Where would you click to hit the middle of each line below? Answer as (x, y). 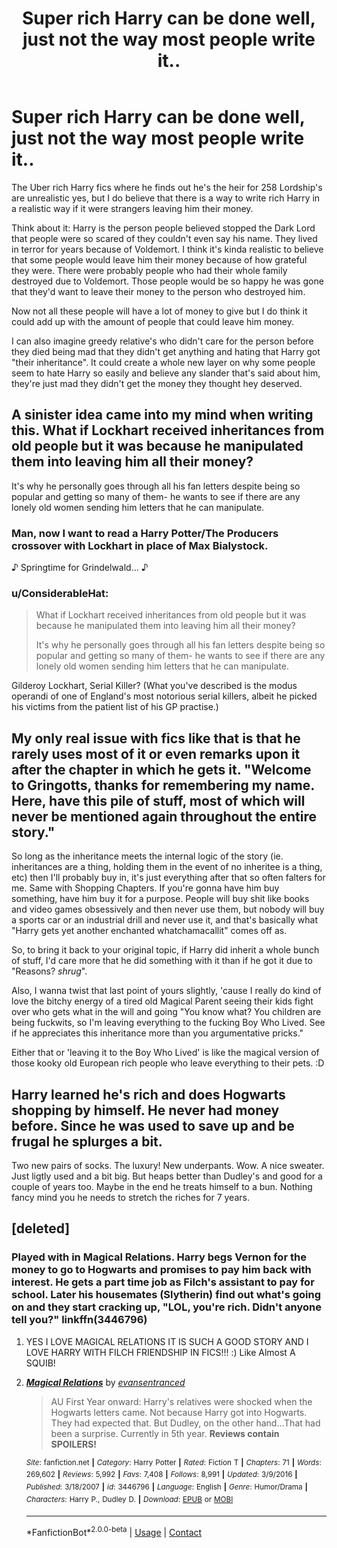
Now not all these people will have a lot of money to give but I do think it (159, 311)
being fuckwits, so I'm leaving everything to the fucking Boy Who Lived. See (168, 1023)
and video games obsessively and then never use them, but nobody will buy (168, 909)
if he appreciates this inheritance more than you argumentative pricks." (157, 1033)
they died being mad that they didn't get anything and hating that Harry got (166, 351)
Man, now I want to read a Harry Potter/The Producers (145, 533)
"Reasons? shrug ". (49, 971)
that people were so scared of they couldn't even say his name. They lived (164, 238)
